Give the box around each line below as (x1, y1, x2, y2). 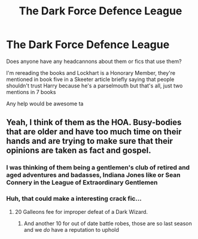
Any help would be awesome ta (6, 100, 84, 107)
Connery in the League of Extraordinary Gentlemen (6, 179, 158, 187)
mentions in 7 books (6, 88, 56, 95)
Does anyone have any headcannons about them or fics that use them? (6, 58, 182, 65)
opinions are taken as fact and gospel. (6, 146, 151, 156)
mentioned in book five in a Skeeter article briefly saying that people (6, 75, 175, 83)
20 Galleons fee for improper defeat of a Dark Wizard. (14, 208, 148, 215)
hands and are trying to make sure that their (6, 136, 173, 146)
